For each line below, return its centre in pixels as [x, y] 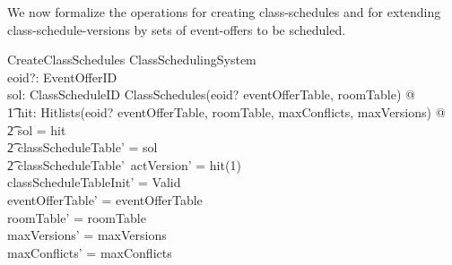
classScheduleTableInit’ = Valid [94, 182]
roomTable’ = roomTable [77, 217]
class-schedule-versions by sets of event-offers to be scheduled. [177, 29]
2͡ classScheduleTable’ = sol [83, 147]
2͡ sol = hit [37, 129]
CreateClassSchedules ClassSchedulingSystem [132, 60]
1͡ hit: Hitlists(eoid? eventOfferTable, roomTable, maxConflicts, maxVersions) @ [226, 111]
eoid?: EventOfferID [62, 77]
